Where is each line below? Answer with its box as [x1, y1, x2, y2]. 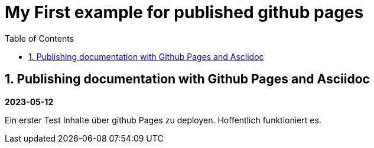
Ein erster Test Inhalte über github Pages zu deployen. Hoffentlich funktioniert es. [5, 115, 321, 125]
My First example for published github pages [5, 2, 364, 22]
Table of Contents [5, 33, 74, 43]
